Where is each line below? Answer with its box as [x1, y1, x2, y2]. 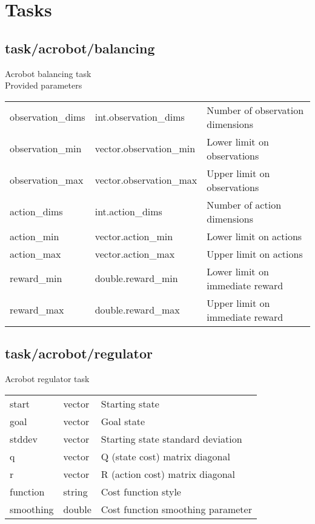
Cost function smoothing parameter [101, 502, 252, 516]
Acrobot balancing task [5, 67, 91, 79]
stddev [10, 431, 38, 446]
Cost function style [101, 484, 181, 499]
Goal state [101, 414, 145, 428]
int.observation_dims [94, 110, 185, 124]
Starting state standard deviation [101, 431, 242, 446]
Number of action [207, 197, 282, 212]
